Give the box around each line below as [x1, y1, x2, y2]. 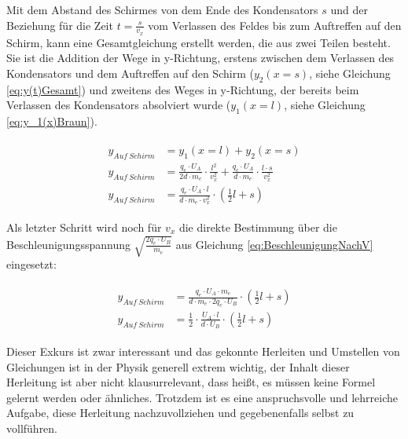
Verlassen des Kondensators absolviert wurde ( [6, 97, 231, 113]
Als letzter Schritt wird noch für [6, 219, 162, 235]
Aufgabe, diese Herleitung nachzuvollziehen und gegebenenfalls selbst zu [6, 404, 355, 421]
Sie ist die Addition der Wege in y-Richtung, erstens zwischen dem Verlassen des [6, 49, 395, 66]
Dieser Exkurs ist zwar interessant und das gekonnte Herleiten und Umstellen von [6, 343, 400, 360]
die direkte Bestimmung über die [178, 219, 337, 235]
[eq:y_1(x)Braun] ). [6, 113, 97, 130]
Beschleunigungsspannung [6, 236, 130, 252]
